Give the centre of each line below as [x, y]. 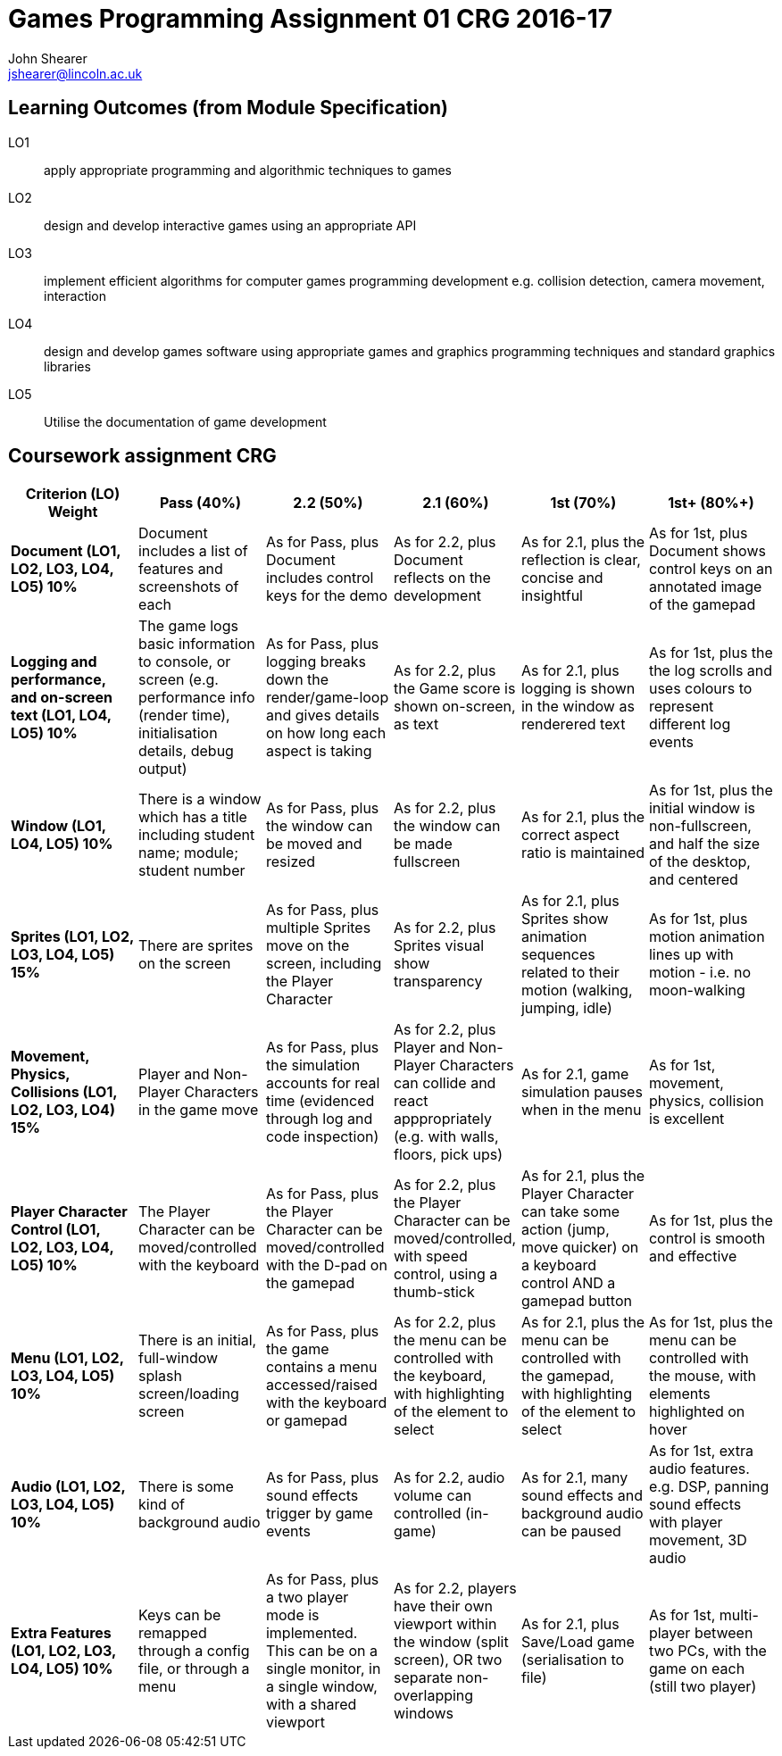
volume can [433, 1496]
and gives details [322, 716]
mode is [292, 1615]
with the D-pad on [326, 1265]
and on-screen [62, 698]
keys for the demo [327, 596]
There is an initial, [197, 1340]
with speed [430, 1257]
